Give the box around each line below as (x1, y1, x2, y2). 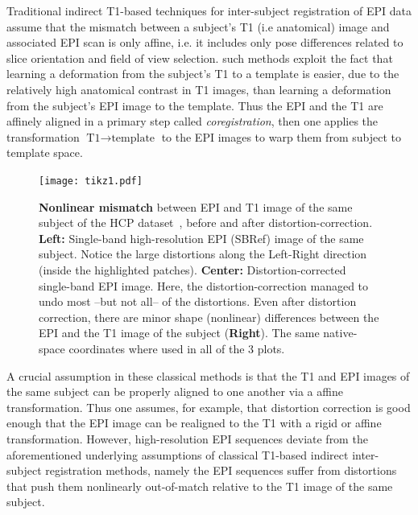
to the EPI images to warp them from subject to (161, 128, 401, 145)
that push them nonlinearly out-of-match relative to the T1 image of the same (6, 477, 393, 494)
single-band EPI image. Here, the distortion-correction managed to (39, 277, 369, 294)
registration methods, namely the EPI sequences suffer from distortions (45, 462, 397, 479)
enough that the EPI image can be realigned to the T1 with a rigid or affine (6, 414, 382, 431)
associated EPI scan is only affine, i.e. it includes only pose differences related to (6, 34, 404, 51)
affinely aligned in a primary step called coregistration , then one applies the (6, 113, 379, 130)
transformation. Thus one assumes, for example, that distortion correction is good (6, 398, 411, 415)
